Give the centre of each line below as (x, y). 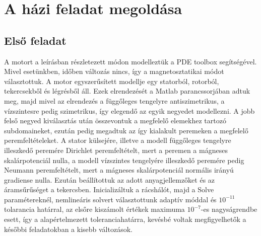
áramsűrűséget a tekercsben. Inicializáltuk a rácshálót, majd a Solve (109, 189)
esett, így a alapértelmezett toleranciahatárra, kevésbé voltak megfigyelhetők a (125, 219)
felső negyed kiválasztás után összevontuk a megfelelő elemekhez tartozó (115, 121)
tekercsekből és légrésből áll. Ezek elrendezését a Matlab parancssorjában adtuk (127, 91)
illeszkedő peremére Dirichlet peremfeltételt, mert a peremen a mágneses (116, 150)
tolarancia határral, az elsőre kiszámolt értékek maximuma (94, 209)
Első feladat (35, 40)
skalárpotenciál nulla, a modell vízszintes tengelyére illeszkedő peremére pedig (124, 160)
